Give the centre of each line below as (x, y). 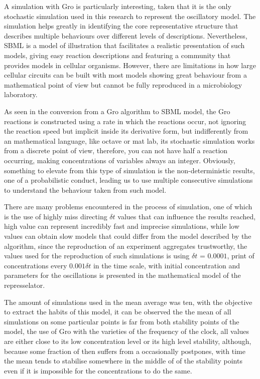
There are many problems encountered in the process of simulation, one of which (128, 207)
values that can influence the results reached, (187, 216)
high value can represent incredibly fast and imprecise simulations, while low (122, 226)
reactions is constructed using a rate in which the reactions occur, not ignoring (125, 121)
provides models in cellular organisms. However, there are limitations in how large (130, 65)
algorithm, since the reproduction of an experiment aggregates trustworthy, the (126, 246)
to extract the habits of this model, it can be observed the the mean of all (118, 312)
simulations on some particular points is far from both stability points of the (122, 321)
